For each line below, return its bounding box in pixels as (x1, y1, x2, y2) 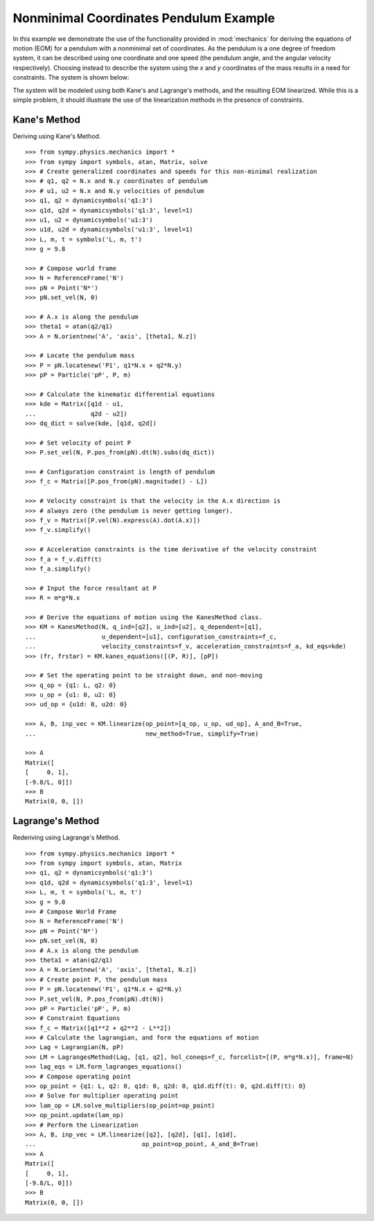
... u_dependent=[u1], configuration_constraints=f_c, (25, 632, 277, 641)
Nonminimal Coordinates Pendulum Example (12, 10, 276, 26)
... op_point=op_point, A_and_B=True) (25, 1140, 259, 1148)
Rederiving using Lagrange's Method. (12, 833, 121, 841)
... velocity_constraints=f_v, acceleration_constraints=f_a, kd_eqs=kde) (25, 643, 346, 650)
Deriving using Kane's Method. (12, 132, 101, 140)
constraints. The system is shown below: (12, 73, 130, 82)
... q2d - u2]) (25, 409, 128, 418)
